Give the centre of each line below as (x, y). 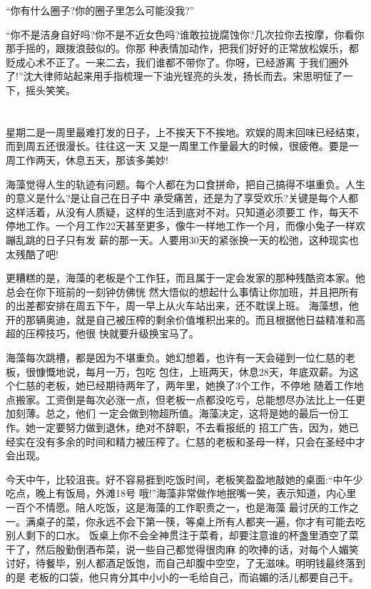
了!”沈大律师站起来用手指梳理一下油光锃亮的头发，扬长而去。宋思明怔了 (174, 76)
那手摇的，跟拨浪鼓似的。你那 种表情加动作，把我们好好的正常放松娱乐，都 (182, 48)
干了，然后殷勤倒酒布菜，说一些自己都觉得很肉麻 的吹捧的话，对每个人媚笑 (182, 549)
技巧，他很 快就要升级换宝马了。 (122, 333)
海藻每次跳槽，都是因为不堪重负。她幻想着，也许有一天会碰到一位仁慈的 (176, 358)
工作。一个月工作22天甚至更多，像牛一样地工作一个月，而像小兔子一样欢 (195, 226)
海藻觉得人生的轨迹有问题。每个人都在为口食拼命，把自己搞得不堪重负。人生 (185, 184)
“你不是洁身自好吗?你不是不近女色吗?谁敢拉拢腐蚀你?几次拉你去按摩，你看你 (185, 34)
